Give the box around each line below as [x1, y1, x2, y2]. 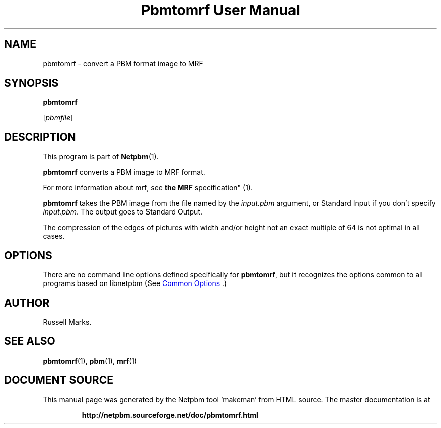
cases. [43, 232, 65, 241]
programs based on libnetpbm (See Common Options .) [43, 279, 227, 288]
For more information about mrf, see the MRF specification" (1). [43, 183, 253, 192]
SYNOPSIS [4, 77, 59, 90]
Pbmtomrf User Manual [141, 2, 300, 19]
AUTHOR [4, 296, 50, 309]
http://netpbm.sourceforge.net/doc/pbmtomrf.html [82, 410, 258, 419]
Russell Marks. [43, 317, 92, 326]
